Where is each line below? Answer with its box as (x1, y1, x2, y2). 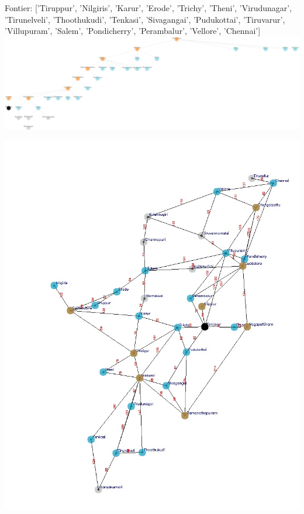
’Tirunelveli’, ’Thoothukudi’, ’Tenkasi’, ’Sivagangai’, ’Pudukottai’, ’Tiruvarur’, (5, 13, 285, 25)
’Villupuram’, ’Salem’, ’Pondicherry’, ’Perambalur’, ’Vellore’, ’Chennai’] (5, 25, 261, 37)
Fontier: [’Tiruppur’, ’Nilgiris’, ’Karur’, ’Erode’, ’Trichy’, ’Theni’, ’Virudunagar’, (5, 2, 292, 13)
